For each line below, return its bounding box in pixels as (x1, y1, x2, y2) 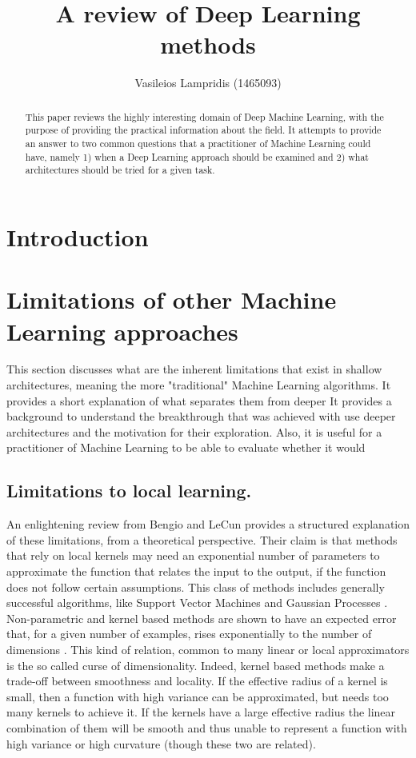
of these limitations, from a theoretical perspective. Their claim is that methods (6, 531, 398, 548)
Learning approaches (6, 314, 238, 347)
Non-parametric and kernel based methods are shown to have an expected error (6, 609, 397, 626)
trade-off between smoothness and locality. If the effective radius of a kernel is (6, 672, 388, 689)
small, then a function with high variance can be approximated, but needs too (6, 688, 389, 704)
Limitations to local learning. (6, 478, 252, 503)
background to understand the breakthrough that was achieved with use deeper (6, 408, 396, 425)
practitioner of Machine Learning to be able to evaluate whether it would (6, 439, 366, 456)
